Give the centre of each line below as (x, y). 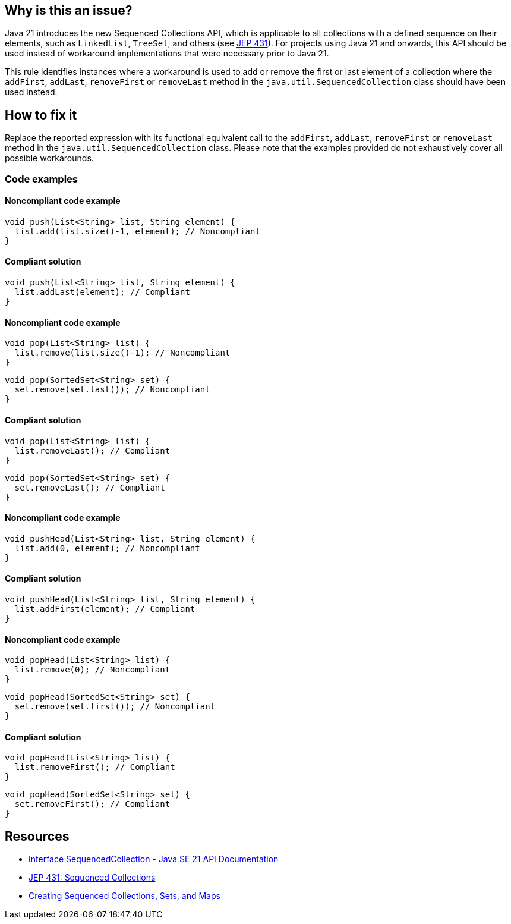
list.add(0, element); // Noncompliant (107, 548)
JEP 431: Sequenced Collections (92, 878)
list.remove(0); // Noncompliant (92, 670)
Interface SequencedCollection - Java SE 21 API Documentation (154, 859)
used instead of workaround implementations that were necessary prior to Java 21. (167, 54)
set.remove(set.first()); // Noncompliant (115, 707)
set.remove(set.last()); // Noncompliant (112, 390)
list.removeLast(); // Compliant (92, 450)
